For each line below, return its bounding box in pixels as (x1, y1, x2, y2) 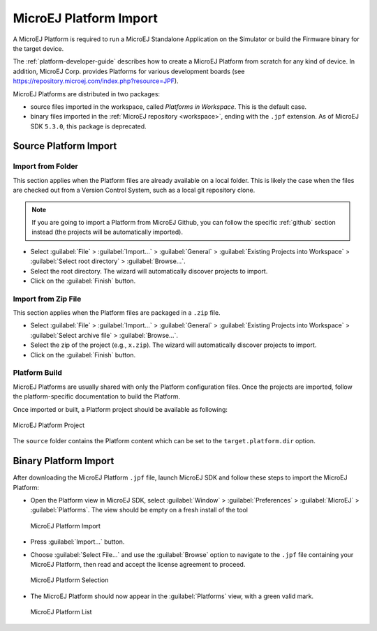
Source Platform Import (13, 140, 117, 152)
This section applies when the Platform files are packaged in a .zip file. (13, 309, 221, 317)
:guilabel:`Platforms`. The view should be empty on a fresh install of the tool (30, 506, 248, 514)
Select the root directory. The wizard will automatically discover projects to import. (30, 267, 268, 275)
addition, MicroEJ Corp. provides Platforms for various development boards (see (13, 67, 245, 75)
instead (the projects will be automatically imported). (31, 228, 183, 237)
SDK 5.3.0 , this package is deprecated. (30, 122, 147, 131)
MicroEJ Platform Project (13, 421, 85, 429)
